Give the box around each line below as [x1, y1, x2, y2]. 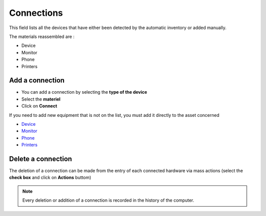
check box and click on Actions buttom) [9, 175, 91, 180]
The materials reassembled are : [9, 34, 75, 39]
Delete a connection [9, 154, 72, 163]
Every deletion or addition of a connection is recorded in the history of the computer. [22, 197, 195, 203]
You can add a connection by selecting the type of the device [21, 89, 147, 95]
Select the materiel [21, 96, 61, 102]
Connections [9, 7, 64, 18]
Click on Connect [21, 103, 58, 109]
